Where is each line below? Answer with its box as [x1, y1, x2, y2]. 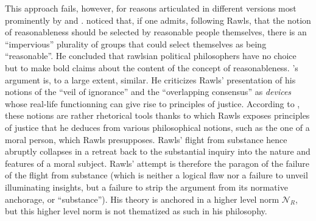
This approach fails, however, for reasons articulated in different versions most [5, 2, 297, 14]
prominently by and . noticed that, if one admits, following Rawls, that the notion [5, 13, 311, 26]
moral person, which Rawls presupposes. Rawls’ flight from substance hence [5, 133, 287, 146]
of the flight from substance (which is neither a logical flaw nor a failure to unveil [5, 169, 308, 181]
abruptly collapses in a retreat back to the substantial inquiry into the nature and [5, 145, 311, 158]
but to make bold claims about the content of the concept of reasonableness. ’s [5, 61, 298, 74]
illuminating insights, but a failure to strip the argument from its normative [5, 180, 288, 193]
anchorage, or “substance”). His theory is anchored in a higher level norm [5, 192, 279, 205]
